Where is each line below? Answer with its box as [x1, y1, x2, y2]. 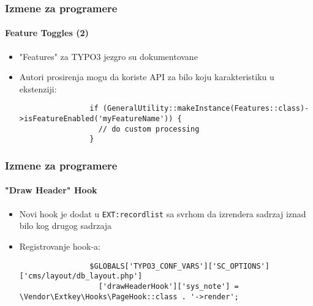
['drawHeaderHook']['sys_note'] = [98, 282, 239, 291]
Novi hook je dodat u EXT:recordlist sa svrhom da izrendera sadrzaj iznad [19, 207, 306, 220]
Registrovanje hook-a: [19, 239, 100, 252]
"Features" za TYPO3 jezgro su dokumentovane [19, 50, 198, 62]
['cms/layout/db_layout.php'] [19, 272, 143, 281]
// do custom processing [98, 124, 200, 133]
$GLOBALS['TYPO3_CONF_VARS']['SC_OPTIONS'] [89, 261, 270, 271]
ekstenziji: [19, 82, 57, 95]
